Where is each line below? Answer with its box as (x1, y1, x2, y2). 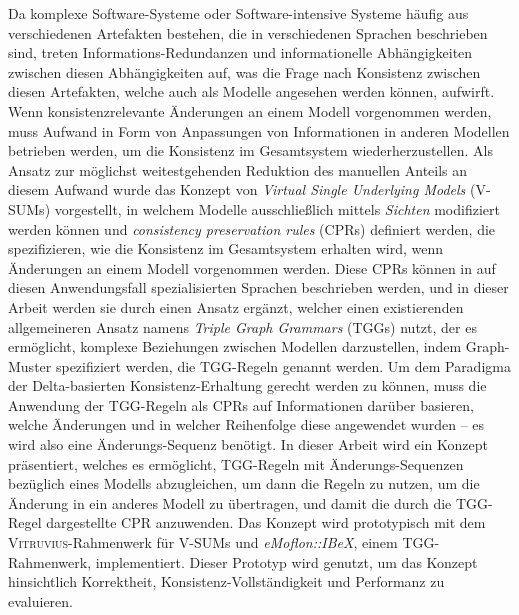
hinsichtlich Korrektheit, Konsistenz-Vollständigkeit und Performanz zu (8, 571, 445, 592)
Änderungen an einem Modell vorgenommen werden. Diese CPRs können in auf (8, 257, 496, 278)
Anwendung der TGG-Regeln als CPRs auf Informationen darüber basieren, (8, 394, 474, 415)
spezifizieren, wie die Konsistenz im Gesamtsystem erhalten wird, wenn (8, 238, 444, 259)
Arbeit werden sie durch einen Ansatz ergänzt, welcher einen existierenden (8, 296, 464, 317)
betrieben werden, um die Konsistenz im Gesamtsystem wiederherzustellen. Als (8, 140, 493, 161)
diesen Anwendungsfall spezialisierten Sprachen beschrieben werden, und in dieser (8, 277, 509, 298)
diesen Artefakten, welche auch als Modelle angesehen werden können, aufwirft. (8, 81, 495, 102)
